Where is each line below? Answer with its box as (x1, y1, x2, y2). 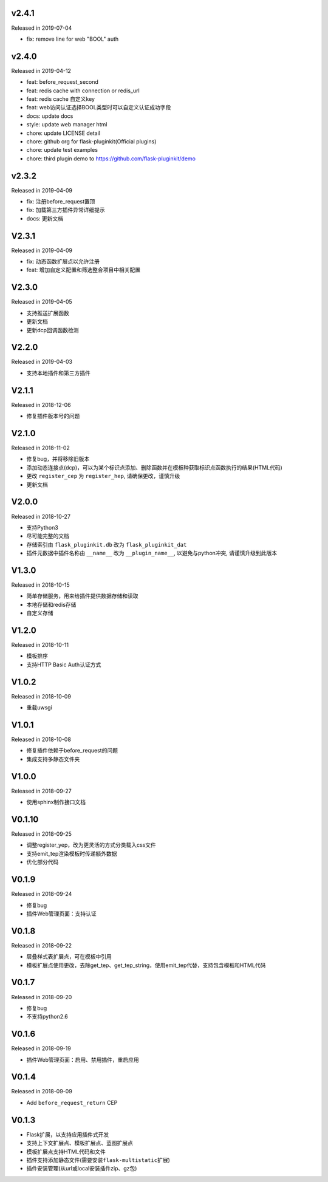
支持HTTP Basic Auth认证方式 (26, 661, 101, 668)
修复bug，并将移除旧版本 (26, 456, 90, 463)
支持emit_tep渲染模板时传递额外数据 (26, 850, 117, 857)
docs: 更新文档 (26, 214, 64, 222)
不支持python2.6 (26, 1013, 68, 1020)
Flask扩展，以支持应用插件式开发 (26, 1130, 109, 1138)
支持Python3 (26, 524, 59, 531)
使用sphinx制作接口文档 (26, 799, 86, 806)
